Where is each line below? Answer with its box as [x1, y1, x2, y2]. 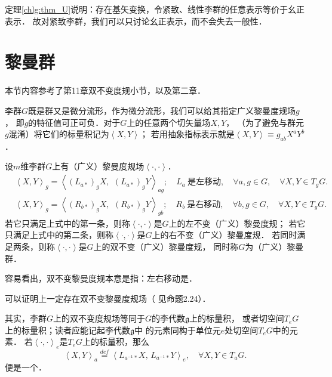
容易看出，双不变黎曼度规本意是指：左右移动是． [5, 272, 197, 285]
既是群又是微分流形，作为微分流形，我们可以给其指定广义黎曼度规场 [28, 104, 296, 116]
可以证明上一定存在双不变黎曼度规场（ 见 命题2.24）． [5, 292, 211, 304]
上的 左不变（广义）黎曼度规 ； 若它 [168, 217, 306, 229]
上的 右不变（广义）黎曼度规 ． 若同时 [152, 228, 297, 241]
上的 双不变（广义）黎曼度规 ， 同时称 [93, 240, 239, 252]
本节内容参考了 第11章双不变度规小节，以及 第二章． [5, 84, 205, 97]
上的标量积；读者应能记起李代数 [5, 323, 130, 336]
